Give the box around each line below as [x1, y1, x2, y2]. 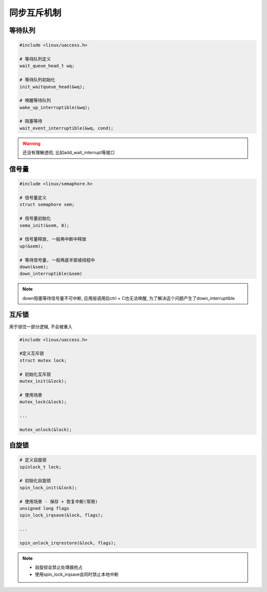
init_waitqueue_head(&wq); [19, 84, 85, 89]
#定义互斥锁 [19, 351, 44, 356]
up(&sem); [19, 243, 44, 249]
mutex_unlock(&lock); [19, 426, 72, 432]
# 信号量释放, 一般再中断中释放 [19, 236, 87, 242]
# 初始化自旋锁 [19, 478, 51, 484]
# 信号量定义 [19, 195, 47, 200]
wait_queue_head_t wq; [19, 63, 75, 69]
